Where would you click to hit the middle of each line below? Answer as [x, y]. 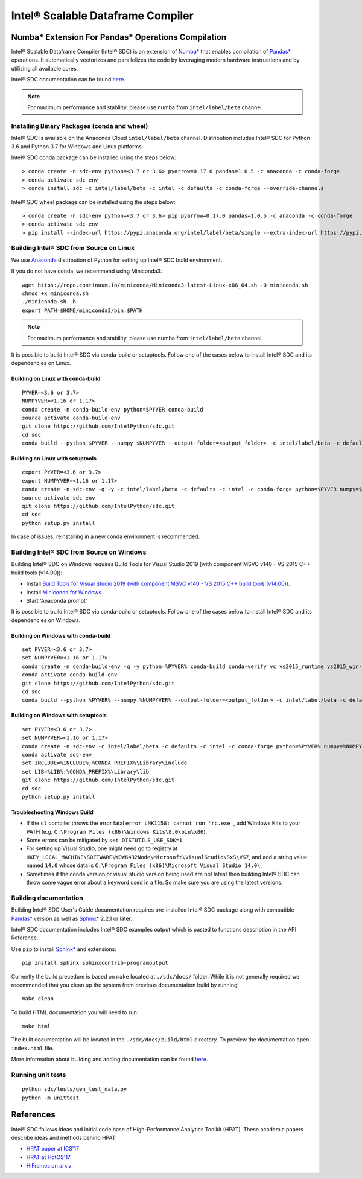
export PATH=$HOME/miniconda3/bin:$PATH [82, 310]
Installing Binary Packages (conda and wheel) [80, 126]
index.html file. [33, 1048]
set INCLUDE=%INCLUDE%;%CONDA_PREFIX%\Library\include [105, 763]
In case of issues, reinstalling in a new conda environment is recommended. [106, 536]
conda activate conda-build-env [70, 675]
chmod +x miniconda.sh [56, 293]
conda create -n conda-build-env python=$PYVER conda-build [113, 409]
